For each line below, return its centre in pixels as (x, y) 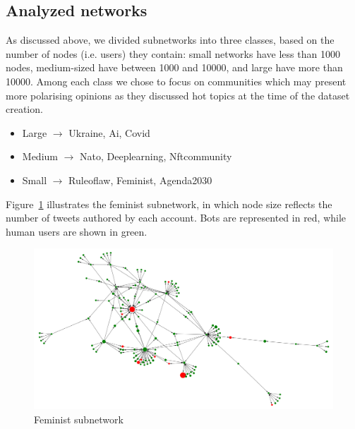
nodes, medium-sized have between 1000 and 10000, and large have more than (174, 67)
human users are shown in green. (77, 231)
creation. (24, 109)
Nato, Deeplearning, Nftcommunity (156, 156)
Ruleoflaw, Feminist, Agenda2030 (140, 180)
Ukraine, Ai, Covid (109, 132)
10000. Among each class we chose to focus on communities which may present (176, 81)
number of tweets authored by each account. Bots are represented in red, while (176, 218)
